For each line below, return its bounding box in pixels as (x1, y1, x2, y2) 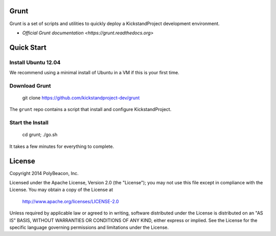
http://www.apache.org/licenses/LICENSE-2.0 (22, 198, 119, 204)
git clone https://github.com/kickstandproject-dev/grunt (22, 95, 140, 101)
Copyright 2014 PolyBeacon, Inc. (9, 170, 79, 176)
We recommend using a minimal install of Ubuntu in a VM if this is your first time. (9, 70, 179, 76)
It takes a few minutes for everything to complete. (9, 143, 114, 149)
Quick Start (9, 43, 47, 52)
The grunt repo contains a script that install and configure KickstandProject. (9, 106, 172, 113)
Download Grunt (9, 82, 51, 89)
